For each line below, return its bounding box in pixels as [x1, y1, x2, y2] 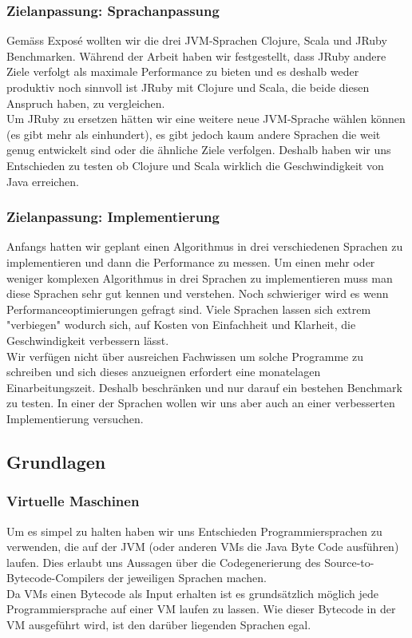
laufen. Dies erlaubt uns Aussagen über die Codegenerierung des [6, 553, 321, 570]
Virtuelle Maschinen [6, 491, 140, 511]
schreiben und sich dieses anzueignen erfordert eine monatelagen [6, 363, 321, 380]
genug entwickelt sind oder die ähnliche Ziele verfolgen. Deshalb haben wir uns [6, 141, 391, 158]
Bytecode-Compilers [6, 569, 105, 586]
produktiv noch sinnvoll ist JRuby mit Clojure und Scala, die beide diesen [6, 79, 370, 95]
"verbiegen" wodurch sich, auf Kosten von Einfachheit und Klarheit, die [6, 316, 356, 333]
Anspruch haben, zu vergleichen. [6, 94, 165, 111]
